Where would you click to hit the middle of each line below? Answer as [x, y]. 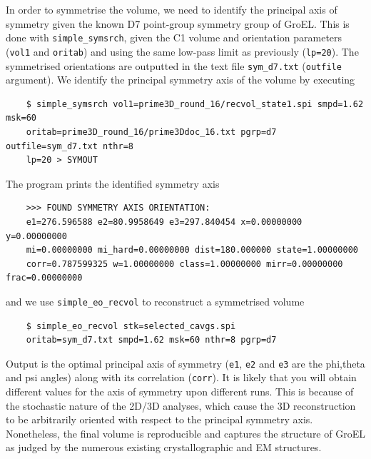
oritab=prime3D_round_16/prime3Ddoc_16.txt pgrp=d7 [151, 132]
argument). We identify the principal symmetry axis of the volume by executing [181, 80]
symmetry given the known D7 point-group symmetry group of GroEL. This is [178, 23]
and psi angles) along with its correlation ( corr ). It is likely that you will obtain [181, 377]
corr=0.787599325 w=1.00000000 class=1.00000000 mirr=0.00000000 [184, 264]
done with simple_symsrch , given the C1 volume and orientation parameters [174, 37]
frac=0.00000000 [44, 278]
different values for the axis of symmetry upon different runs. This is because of [180, 392]
